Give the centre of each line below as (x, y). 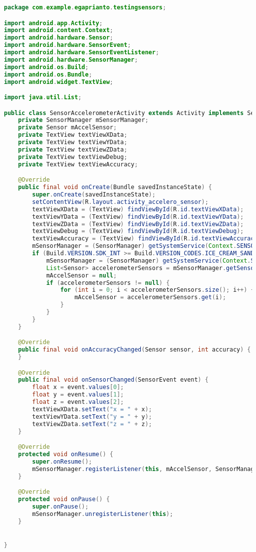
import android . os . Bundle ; (48, 74)
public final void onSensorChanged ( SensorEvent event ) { (113, 380)
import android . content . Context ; (59, 30)
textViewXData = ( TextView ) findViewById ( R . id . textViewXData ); (138, 209)
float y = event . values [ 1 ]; (78, 395)
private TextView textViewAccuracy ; (78, 164)
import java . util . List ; (43, 98)
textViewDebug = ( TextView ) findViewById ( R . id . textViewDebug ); (138, 231)
